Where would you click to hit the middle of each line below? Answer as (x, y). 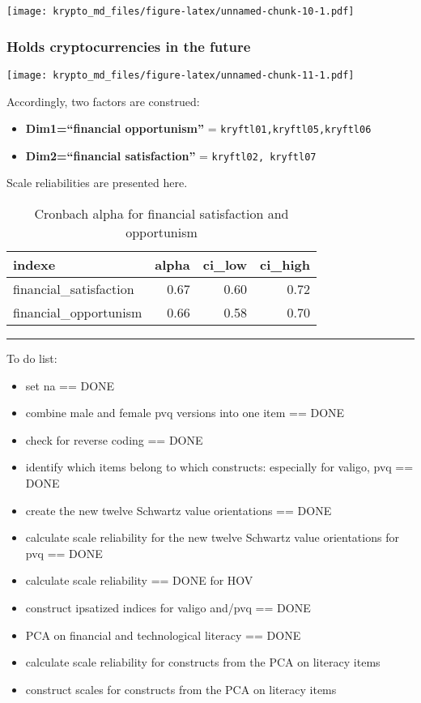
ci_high (285, 265)
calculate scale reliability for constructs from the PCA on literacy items (203, 662)
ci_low (225, 265)
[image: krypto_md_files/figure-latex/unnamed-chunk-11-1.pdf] (181, 75)
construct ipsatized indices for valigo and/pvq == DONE (168, 607)
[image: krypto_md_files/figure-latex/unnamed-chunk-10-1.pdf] (181, 11)
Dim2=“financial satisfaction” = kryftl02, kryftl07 (171, 155)
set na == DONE (70, 385)
